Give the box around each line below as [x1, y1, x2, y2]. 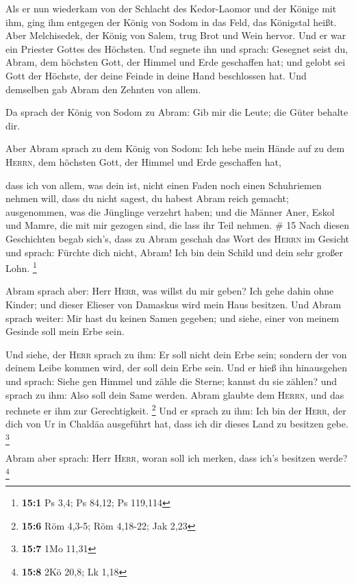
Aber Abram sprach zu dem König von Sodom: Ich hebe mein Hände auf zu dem [5, 141, 345, 156]
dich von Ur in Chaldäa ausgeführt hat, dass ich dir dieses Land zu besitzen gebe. [5, 417, 348, 431]
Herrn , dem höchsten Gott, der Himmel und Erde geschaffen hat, [5, 154, 281, 169]
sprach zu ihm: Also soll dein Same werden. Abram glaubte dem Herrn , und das [5, 387, 344, 401]
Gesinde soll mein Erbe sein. [5, 324, 125, 338]
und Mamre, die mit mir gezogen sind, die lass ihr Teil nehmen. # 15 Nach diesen [5, 218, 350, 232]
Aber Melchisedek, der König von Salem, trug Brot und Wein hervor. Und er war [5, 28, 346, 42]
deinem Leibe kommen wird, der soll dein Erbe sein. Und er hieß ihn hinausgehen [5, 360, 347, 375]
